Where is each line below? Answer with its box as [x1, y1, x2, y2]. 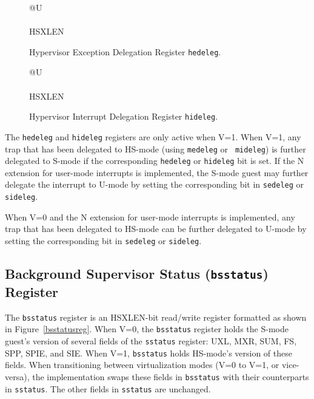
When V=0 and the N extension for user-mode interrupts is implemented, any [5, 210, 295, 223]
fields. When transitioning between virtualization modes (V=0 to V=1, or [5, 358, 279, 371]
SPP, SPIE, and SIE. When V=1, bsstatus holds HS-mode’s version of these [5, 346, 292, 359]
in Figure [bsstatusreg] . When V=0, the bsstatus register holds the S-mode [5, 322, 289, 335]
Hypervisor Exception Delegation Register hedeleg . [29, 45, 221, 58]
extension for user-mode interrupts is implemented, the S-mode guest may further [5, 166, 309, 179]
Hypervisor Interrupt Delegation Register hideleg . [29, 110, 218, 123]
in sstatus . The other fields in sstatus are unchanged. [5, 382, 211, 395]
